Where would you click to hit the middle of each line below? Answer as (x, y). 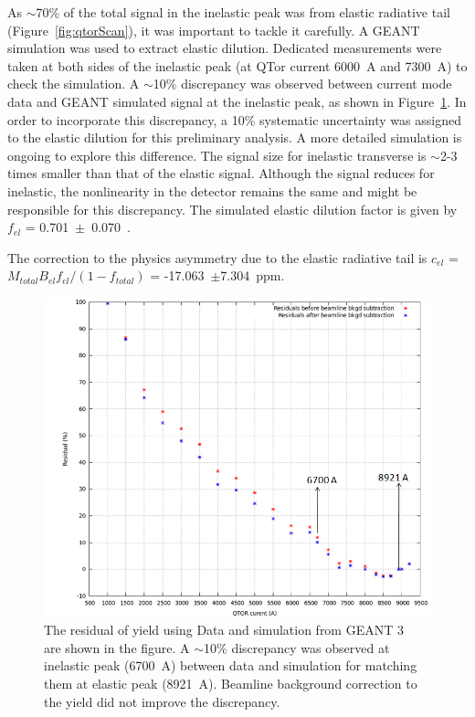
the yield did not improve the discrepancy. (162, 701)
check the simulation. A (74, 84)
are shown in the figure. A (117, 647)
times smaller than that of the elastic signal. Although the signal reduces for (221, 173)
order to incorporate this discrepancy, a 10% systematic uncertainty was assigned (234, 119)
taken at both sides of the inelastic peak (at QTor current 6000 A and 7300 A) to (237, 65)
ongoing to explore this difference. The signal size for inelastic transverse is (217, 155)
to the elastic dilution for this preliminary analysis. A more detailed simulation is (235, 137)
